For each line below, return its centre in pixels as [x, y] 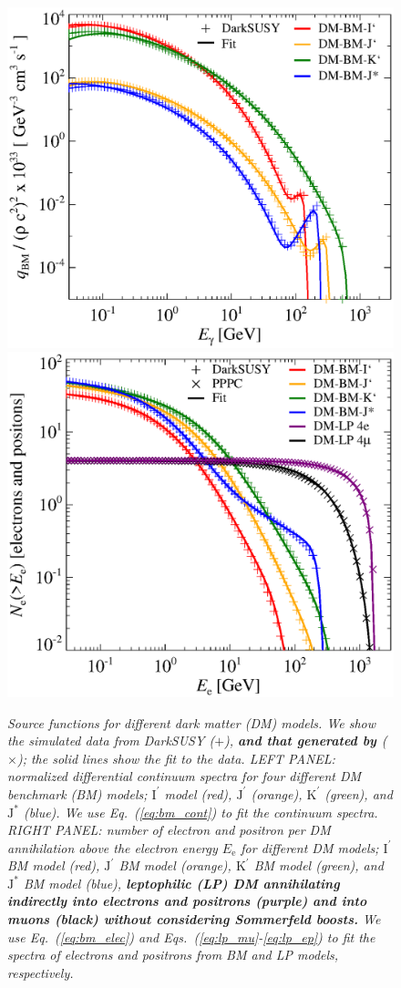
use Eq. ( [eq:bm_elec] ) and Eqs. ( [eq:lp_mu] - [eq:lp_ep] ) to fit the [191, 937]
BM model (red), [54, 865]
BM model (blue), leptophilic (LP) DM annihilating [181, 883]
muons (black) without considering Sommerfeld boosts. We [194, 919]
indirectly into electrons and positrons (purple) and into [187, 901]
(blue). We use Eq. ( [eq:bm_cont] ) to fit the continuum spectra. [200, 812]
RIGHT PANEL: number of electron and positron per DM [169, 830]
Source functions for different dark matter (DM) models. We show [192, 722]
